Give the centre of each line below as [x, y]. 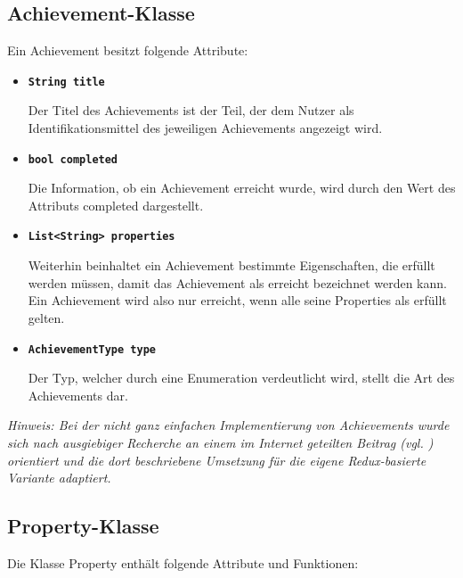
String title [66, 82]
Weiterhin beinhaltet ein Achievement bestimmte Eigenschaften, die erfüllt [231, 265]
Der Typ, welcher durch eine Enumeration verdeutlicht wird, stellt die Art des [241, 378]
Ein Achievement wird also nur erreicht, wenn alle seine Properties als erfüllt [237, 300]
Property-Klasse [83, 526]
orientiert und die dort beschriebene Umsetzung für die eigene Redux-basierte [217, 460]
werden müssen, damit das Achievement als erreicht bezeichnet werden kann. [237, 282]
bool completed [73, 159]
